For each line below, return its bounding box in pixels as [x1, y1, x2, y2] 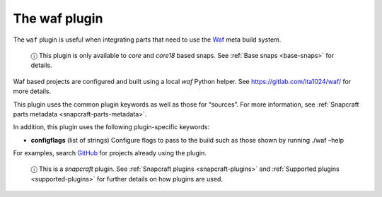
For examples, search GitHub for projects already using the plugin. [13, 149, 207, 157]
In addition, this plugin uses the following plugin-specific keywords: [13, 123, 210, 131]
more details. [13, 87, 52, 95]
